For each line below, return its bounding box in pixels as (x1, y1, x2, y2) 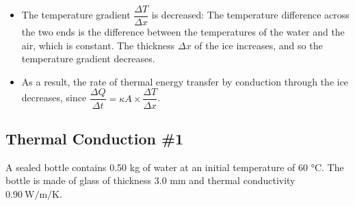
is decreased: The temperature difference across (151, 8, 350, 22)
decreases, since (21, 90, 87, 105)
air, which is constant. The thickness (21, 38, 175, 52)
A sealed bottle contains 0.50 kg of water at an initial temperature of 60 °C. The (5, 159, 344, 174)
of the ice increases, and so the (194, 38, 323, 52)
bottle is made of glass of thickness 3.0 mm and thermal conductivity (5, 173, 295, 188)
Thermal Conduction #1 (5, 127, 184, 149)
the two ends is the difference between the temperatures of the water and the (21, 25, 345, 39)
